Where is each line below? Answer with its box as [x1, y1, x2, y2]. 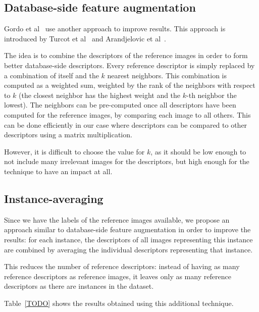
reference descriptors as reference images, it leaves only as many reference [4, 271, 231, 281]
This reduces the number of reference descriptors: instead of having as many [4, 261, 240, 272]
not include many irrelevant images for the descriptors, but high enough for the [4, 156, 249, 167]
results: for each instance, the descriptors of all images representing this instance [4, 234, 253, 244]
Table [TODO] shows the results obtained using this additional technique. [4, 297, 234, 308]
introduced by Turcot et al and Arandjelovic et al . [4, 33, 166, 43]
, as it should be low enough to [150, 146, 246, 157]
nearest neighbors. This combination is [107, 70, 227, 80]
